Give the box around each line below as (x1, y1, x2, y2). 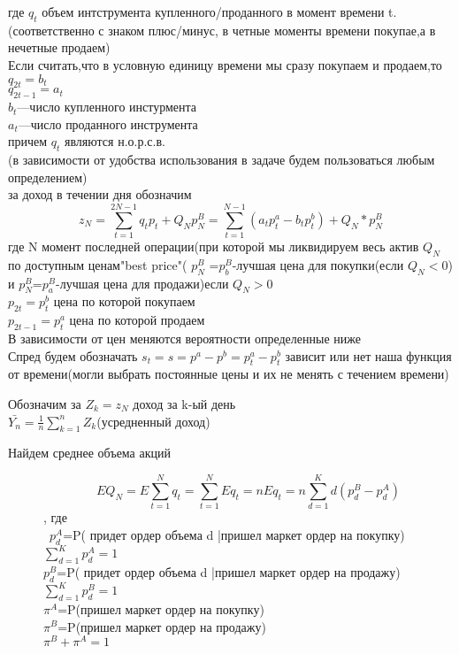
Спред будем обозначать (8, 346, 138, 365)
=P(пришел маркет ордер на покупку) (57, 599, 264, 618)
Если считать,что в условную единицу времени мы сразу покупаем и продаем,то (8, 55, 442, 73)
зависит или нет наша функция (285, 346, 452, 365)
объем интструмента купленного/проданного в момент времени (42, 3, 385, 20)
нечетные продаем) (8, 38, 111, 57)
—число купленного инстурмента (17, 97, 197, 116)
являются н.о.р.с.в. (65, 132, 165, 150)
